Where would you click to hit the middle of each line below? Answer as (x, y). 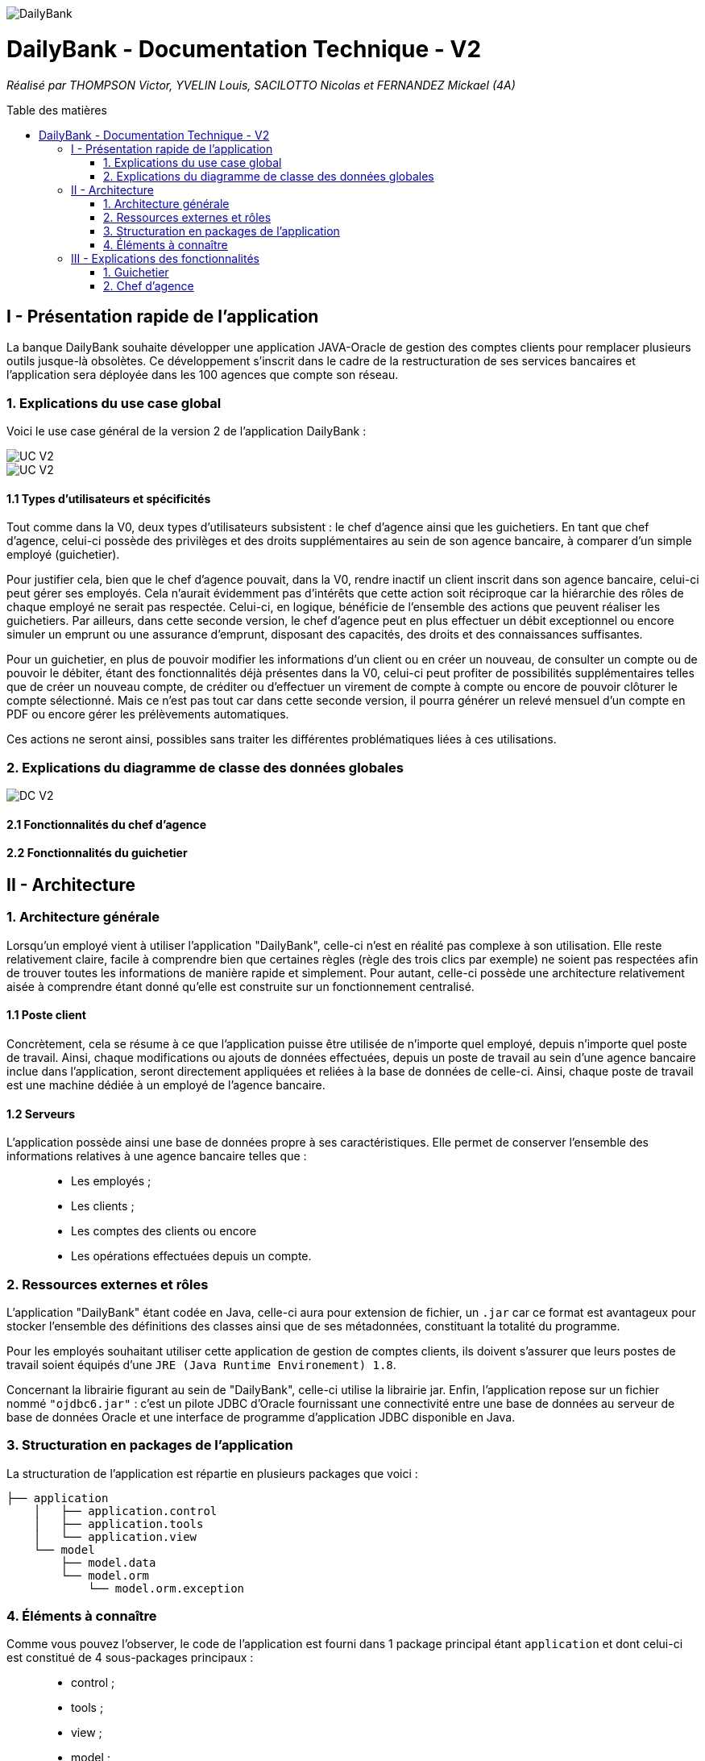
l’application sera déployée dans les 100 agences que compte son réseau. (203, 375)
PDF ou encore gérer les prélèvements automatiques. (148, 714)
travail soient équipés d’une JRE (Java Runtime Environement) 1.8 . (201, 1364)
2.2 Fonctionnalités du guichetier (97, 853)
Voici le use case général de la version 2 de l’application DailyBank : (187, 431)
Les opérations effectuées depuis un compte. (191, 1256)
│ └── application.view (115, 1536)
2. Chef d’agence (149, 285)
